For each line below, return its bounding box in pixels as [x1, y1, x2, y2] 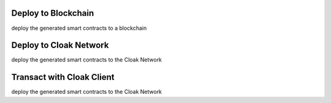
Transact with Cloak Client [11, 72, 115, 82]
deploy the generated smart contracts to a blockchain [11, 24, 147, 32]
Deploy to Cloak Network [11, 40, 109, 51]
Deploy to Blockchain [11, 8, 94, 18]
